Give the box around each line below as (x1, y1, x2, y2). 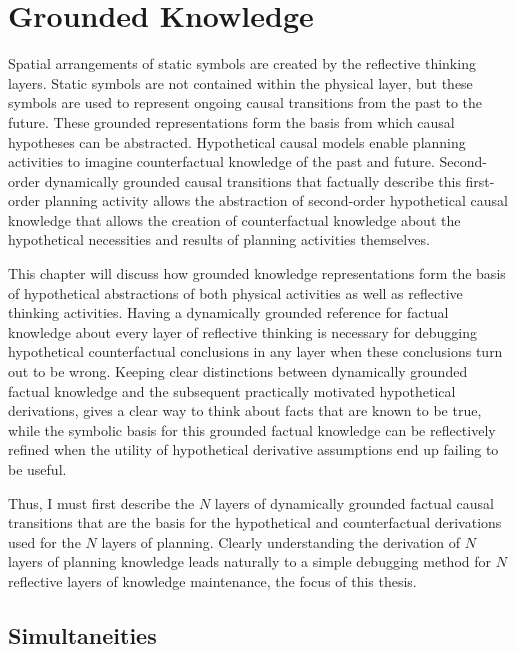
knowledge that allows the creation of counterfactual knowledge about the (8, 209, 461, 230)
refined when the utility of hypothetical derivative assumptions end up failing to (8, 439, 499, 460)
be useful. (8, 459, 67, 479)
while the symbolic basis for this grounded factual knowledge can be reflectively (8, 419, 496, 440)
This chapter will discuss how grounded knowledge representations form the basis (8, 263, 506, 284)
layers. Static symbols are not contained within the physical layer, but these (8, 72, 473, 93)
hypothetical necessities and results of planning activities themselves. (8, 229, 430, 250)
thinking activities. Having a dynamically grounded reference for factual (8, 302, 449, 323)
